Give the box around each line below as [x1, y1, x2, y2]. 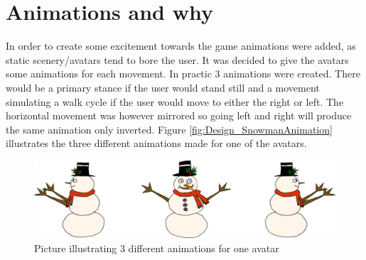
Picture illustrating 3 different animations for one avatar [34, 240, 279, 255]
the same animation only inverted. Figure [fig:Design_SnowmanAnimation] [6, 121, 333, 136]
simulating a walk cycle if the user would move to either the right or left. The [6, 94, 344, 109]
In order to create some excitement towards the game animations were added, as [6, 38, 356, 53]
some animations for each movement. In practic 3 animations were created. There [6, 66, 360, 81]
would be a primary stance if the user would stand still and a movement [6, 80, 320, 94]
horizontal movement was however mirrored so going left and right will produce [6, 108, 352, 123]
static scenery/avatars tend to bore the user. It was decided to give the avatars [6, 52, 349, 67]
